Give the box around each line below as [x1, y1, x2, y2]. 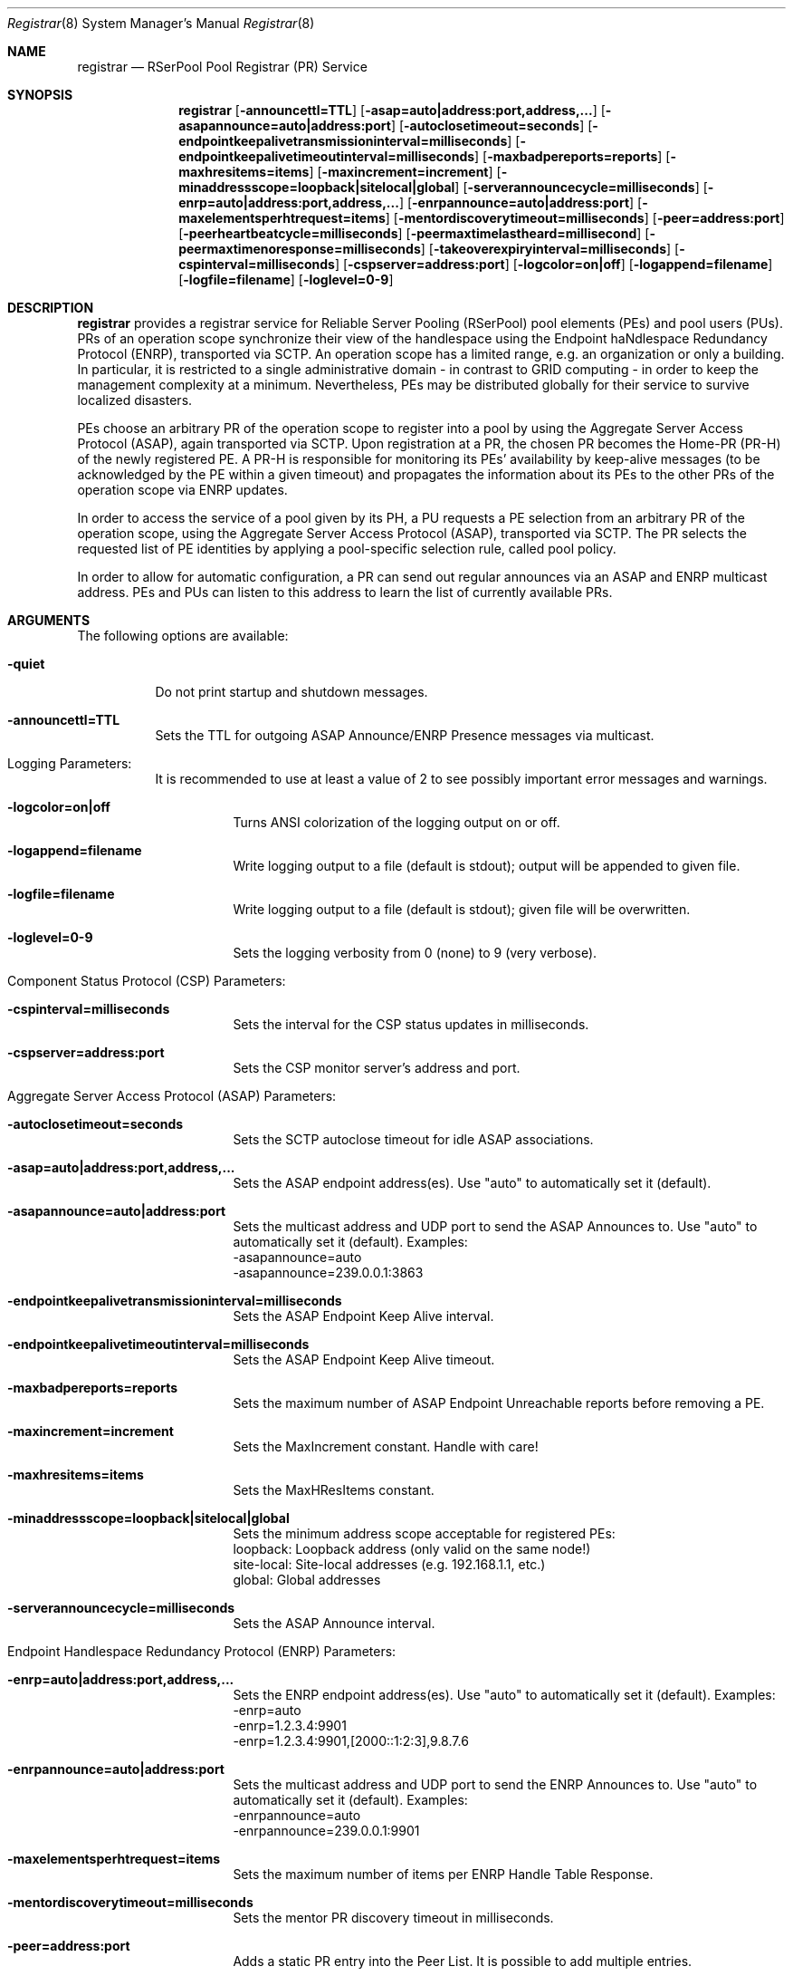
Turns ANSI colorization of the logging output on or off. [233, 814, 560, 830]
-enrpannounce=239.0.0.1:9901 [233, 1823, 420, 1838]
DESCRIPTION [7, 300, 94, 315]
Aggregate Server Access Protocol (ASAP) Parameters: [7, 1088, 337, 1104]
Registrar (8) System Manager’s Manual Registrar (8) [7, 15, 315, 31]
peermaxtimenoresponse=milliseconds [178, 241, 421, 256]
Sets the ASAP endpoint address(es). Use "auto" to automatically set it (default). [233, 1175, 712, 1190]
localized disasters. [77, 392, 193, 408]
